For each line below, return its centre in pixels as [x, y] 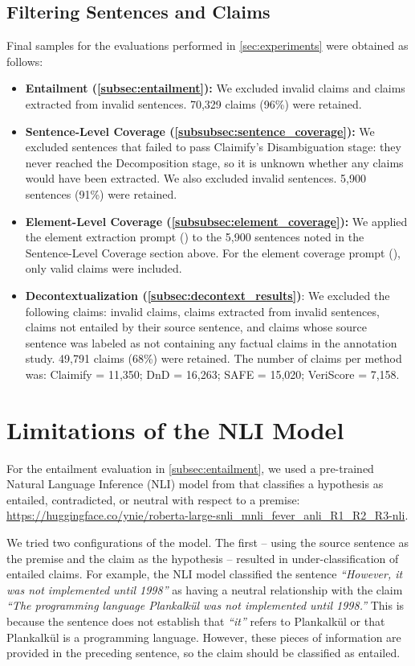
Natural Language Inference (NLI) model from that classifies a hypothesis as [195, 484]
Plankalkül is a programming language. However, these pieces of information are [204, 637]
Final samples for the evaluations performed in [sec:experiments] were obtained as [207, 45]
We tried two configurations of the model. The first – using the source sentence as [208, 542]
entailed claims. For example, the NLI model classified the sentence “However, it [205, 574]
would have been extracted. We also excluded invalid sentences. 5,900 [195, 178]
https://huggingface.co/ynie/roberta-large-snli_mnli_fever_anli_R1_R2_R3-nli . [207, 515]
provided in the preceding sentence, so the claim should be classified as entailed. [203, 653]
